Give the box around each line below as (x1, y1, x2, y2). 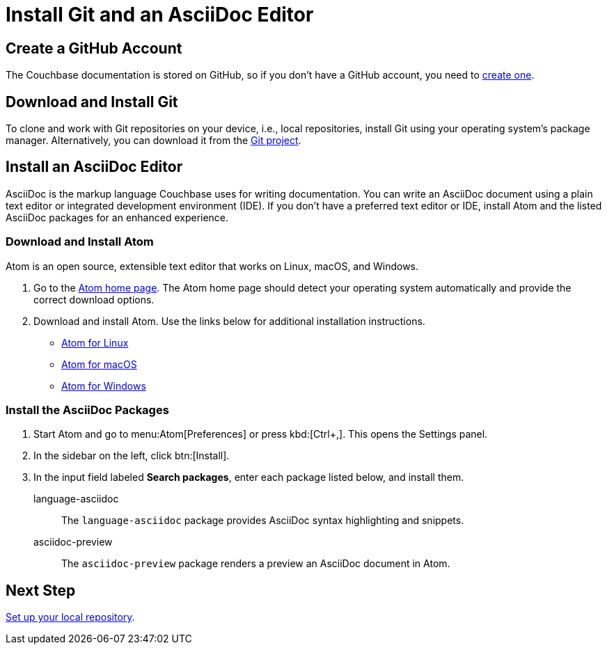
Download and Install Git (6, 93, 178, 111)
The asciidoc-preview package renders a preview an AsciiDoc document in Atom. (61, 557, 450, 570)
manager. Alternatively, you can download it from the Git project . (6, 134, 301, 147)
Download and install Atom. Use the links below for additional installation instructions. (33, 315, 425, 327)
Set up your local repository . (6, 611, 135, 624)
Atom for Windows (61, 379, 146, 392)
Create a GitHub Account (6, 39, 182, 57)
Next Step (6, 581, 76, 599)
